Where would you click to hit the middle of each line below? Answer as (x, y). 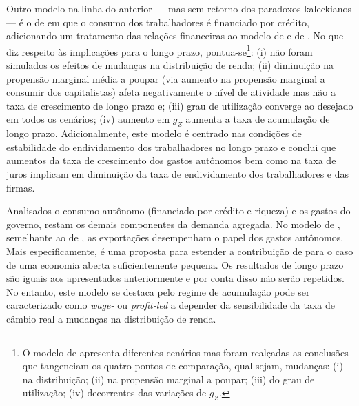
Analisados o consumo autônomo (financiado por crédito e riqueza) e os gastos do (178, 211)
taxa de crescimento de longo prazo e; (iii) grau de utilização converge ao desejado (180, 105)
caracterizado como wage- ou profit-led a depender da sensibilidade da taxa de (171, 305)
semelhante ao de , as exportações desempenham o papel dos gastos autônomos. (175, 237)
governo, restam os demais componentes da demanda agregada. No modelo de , (173, 224)
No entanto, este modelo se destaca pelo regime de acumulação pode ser (158, 291)
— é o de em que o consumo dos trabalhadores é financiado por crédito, (158, 22)
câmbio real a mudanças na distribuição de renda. (111, 318)
